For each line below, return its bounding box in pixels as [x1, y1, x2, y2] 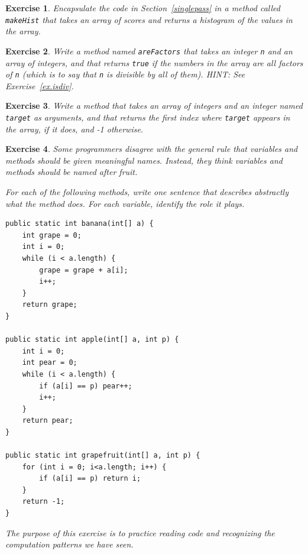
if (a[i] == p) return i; [39, 474, 141, 483]
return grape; [22, 300, 77, 309]
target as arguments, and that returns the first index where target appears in [5, 111, 290, 123]
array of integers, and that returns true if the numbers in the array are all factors [5, 56, 303, 69]
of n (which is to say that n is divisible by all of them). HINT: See [5, 68, 245, 80]
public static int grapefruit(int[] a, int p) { [5, 451, 200, 460]
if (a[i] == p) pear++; [39, 381, 132, 390]
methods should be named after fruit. [5, 166, 138, 178]
